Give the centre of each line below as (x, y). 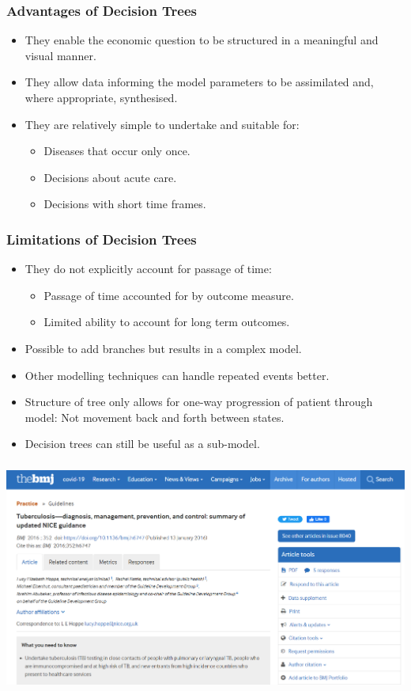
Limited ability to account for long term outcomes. (167, 322)
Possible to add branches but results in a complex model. (163, 348)
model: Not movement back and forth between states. (155, 417)
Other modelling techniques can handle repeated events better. (177, 375)
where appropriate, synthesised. (101, 97)
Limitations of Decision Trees (102, 239)
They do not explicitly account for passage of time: (148, 269)
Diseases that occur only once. (117, 151)
